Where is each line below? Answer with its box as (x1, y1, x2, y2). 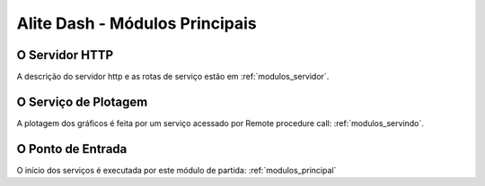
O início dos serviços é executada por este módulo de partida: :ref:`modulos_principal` (16, 165, 337, 175)
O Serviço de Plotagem (16, 94, 148, 109)
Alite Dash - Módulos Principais (16, 13, 257, 33)
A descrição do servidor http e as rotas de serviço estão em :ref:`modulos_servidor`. (16, 72, 330, 82)
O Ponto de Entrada (16, 141, 128, 156)
